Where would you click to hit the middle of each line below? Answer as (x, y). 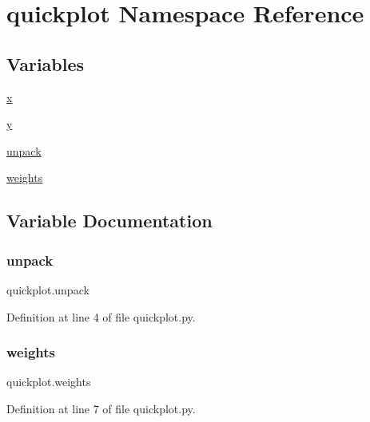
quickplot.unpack (48, 289)
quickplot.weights (49, 382)
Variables (46, 63)
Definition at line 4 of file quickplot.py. (101, 316)
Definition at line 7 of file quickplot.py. (101, 408)
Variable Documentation (109, 221)
